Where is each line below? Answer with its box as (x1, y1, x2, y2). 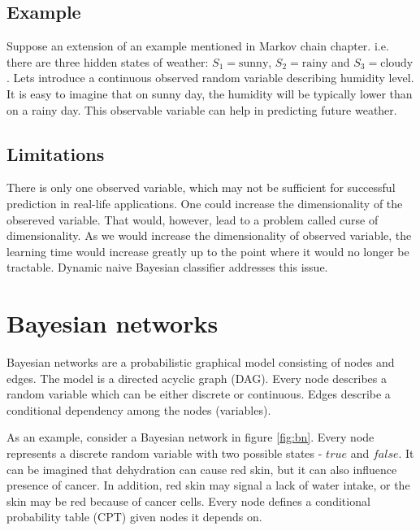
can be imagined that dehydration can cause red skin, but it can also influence (6, 460, 397, 477)
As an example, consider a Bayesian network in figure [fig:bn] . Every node (6, 429, 375, 446)
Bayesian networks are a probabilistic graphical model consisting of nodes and (6, 354, 395, 371)
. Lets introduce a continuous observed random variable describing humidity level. (6, 69, 414, 86)
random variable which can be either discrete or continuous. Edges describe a (6, 385, 391, 403)
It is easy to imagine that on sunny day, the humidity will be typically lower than (6, 85, 413, 102)
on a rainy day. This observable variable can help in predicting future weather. (6, 101, 397, 118)
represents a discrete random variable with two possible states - (6, 445, 323, 462)
